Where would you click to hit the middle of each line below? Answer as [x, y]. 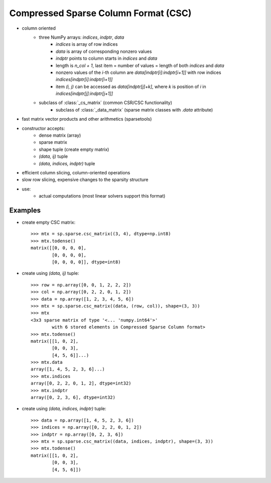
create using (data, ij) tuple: [50, 273]
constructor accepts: [43, 128]
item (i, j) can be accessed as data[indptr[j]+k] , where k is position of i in [131, 86]
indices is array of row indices [87, 44]
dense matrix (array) [60, 135]
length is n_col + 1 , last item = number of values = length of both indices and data [140, 65]
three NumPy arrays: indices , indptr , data [82, 37]
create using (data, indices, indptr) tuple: [64, 409]
